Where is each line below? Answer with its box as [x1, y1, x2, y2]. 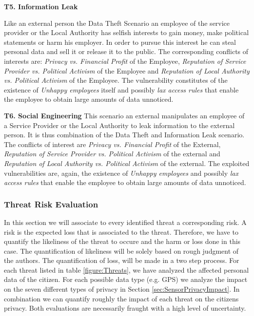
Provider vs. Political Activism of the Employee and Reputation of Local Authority [4, 65, 250, 75]
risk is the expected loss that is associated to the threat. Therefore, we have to [4, 226, 238, 237]
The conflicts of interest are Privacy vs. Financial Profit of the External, [4, 139, 221, 149]
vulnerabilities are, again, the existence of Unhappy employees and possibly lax [4, 167, 239, 178]
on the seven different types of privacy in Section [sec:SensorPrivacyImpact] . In [4, 284, 240, 294]
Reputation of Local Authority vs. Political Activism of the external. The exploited [4, 158, 250, 168]
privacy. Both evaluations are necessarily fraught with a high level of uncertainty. [4, 303, 246, 313]
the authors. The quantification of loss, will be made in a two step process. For [4, 255, 239, 265]
